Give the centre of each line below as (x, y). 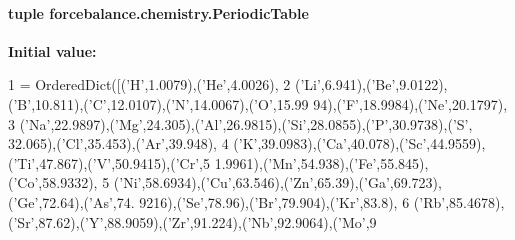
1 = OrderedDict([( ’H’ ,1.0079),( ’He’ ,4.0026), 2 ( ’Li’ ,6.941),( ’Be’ (202, 84)
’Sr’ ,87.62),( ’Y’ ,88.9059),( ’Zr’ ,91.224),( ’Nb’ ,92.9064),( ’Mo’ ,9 (195, 221)
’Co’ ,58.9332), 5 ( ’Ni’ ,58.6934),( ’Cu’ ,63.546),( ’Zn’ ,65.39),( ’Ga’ (201, 182)
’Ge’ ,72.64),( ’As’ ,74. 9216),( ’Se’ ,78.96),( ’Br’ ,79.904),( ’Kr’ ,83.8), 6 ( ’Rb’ (229, 201)
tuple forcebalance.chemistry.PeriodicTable (158, 12)
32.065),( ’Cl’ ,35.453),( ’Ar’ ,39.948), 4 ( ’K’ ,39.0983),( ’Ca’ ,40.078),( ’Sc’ (217, 143)
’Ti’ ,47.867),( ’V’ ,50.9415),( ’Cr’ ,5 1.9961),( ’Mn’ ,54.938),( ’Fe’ (195, 162)
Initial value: (52, 50)
